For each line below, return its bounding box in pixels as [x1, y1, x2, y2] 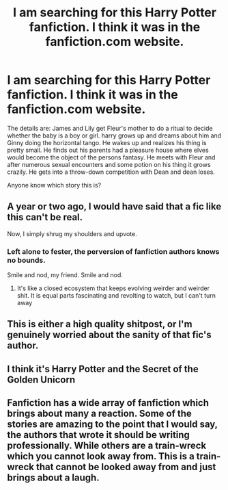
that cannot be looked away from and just [35, 461, 216, 473]
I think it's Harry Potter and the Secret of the [7, 363, 199, 374]
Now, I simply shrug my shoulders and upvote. [7, 229, 138, 237]
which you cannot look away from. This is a [7, 450, 195, 463]
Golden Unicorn [7, 374, 76, 385]
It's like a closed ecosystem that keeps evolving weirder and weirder [16, 284, 210, 292]
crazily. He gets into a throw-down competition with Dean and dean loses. [7, 168, 215, 176]
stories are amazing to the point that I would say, [7, 419, 218, 430]
